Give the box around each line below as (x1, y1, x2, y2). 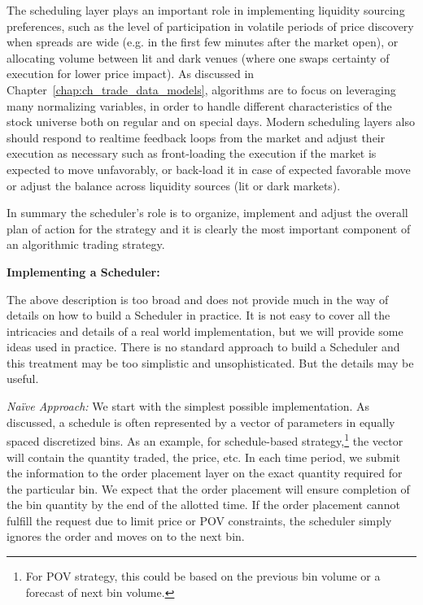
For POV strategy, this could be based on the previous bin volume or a (25, 568, 381, 585)
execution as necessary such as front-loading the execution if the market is (7, 145, 377, 162)
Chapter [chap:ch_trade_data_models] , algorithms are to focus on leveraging (7, 81, 396, 98)
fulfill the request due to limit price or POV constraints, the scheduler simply (7, 511, 392, 529)
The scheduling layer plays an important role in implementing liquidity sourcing (7, 2, 405, 18)
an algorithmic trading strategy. (7, 236, 165, 253)
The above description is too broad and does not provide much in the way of (7, 290, 389, 307)
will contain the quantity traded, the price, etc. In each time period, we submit (7, 448, 400, 465)
